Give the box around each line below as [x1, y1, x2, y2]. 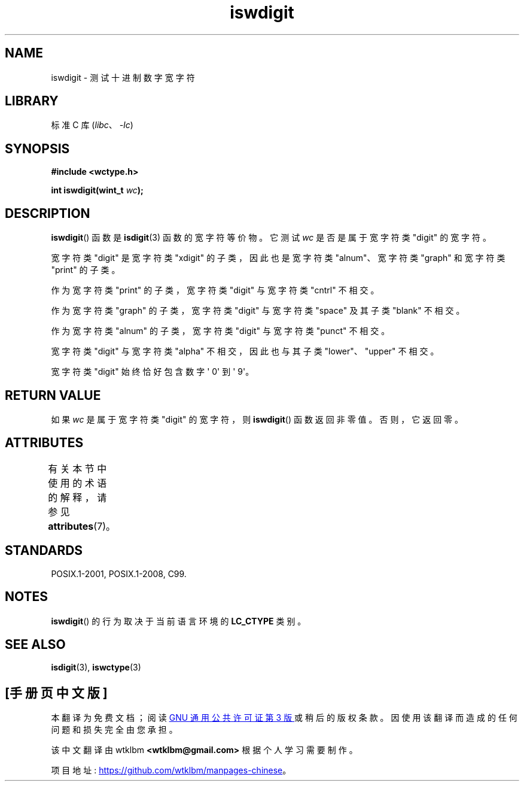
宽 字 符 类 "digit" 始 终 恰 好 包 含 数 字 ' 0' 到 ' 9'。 [51, 366, 254, 377]
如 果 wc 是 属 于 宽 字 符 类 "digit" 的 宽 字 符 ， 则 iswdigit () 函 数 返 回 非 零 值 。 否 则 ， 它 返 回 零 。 [51, 414, 464, 424]
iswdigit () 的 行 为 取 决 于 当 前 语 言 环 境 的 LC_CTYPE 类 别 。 [51, 615, 306, 626]
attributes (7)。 [48, 520, 116, 532]
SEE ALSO [5, 636, 66, 652]
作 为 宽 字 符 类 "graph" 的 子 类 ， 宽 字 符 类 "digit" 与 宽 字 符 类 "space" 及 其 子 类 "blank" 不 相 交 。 [51, 305, 465, 316]
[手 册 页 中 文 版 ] [5, 685, 108, 700]
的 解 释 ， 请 [48, 491, 107, 503]
